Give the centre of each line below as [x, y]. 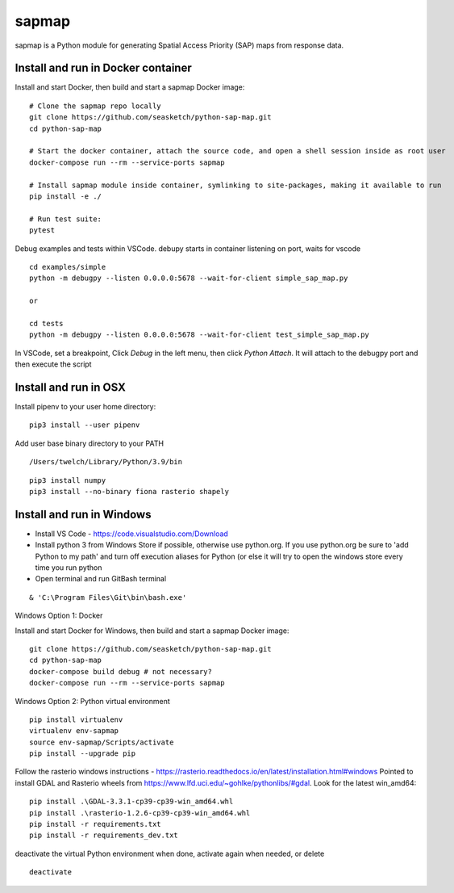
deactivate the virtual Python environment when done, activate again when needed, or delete [170, 853]
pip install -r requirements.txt [95, 824]
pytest [42, 231]
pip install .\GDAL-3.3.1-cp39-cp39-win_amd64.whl [131, 802]
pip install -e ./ [66, 196]
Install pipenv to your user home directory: [85, 406]
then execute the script [53, 364]
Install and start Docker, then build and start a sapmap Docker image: [130, 87]
